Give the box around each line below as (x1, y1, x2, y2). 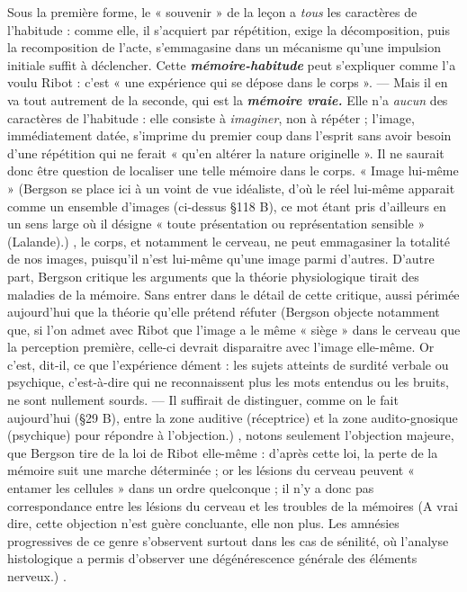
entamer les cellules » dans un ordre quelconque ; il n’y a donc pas (7, 479, 374, 498)
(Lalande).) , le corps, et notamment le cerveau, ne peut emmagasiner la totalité (7, 231, 450, 250)
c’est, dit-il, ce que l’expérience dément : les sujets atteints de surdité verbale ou (7, 354, 449, 373)
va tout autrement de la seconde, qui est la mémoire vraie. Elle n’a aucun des (7, 90, 448, 109)
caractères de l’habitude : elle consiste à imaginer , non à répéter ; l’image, (7, 108, 415, 127)
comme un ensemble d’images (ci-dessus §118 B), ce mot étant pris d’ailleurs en (7, 196, 446, 215)
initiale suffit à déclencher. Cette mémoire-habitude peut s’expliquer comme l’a (7, 55, 456, 74)
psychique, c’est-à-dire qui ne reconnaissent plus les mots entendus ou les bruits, (7, 372, 449, 391)
